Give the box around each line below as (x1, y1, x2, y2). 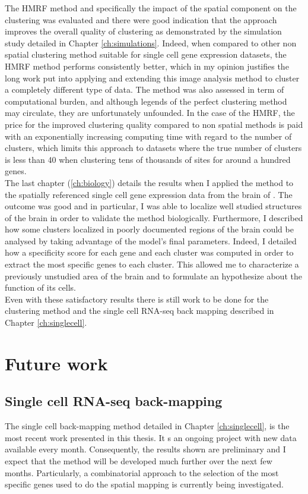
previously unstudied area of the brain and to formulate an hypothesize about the (5, 269, 302, 282)
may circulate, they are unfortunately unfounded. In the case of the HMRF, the (5, 106, 295, 119)
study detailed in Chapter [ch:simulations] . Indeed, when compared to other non (5, 36, 297, 49)
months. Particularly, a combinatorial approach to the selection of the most (5, 466, 279, 479)
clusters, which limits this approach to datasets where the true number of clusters (5, 141, 302, 154)
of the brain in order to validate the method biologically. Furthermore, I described (5, 211, 303, 224)
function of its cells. (5, 281, 76, 294)
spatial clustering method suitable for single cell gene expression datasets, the (5, 48, 287, 61)
